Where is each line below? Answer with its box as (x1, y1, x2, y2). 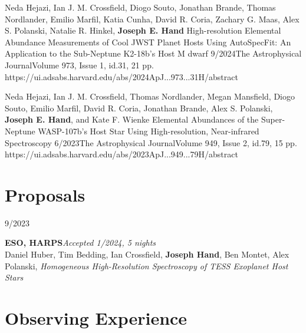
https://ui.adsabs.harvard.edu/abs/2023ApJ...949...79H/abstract (5, 148, 238, 160)
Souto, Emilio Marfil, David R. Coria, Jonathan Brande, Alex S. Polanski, (5, 101, 273, 114)
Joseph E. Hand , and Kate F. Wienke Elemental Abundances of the (5, 113, 259, 126)
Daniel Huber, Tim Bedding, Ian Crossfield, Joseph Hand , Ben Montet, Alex (5, 248, 289, 261)
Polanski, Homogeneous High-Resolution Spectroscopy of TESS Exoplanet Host (5, 259, 288, 272)
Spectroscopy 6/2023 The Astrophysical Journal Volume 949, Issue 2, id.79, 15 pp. (5, 136, 297, 149)
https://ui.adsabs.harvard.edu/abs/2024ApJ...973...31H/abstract (5, 70, 238, 83)
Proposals (5, 182, 85, 206)
